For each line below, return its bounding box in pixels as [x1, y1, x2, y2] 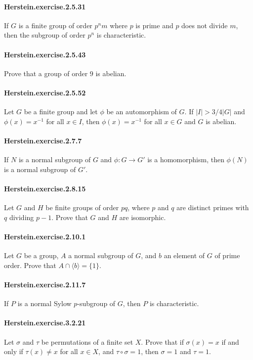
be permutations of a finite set [41, 336, 133, 347]
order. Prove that [4, 260, 56, 270]
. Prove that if [141, 336, 184, 347]
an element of [164, 250, 205, 261]
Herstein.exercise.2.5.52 [4, 87, 86, 97]
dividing [9, 212, 34, 222]
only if [4, 346, 23, 357]
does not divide [181, 20, 228, 30]
